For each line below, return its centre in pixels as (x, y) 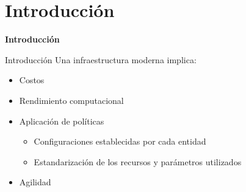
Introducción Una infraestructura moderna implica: (101, 59)
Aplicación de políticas (62, 121)
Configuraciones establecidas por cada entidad (120, 141)
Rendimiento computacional (71, 100)
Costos (32, 80)
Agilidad (35, 182)
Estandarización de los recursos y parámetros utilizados (138, 161)
